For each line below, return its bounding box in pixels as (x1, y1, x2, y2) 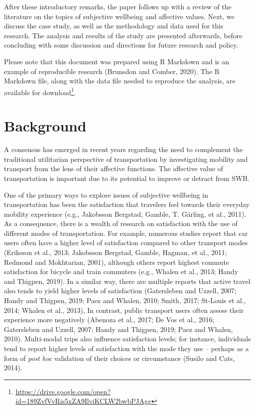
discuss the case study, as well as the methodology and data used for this (4, 21, 224, 31)
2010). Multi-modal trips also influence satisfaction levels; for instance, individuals (4, 333, 251, 344)
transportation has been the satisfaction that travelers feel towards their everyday (4, 199, 250, 209)
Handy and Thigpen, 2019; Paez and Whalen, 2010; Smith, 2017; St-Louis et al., (4, 295, 246, 306)
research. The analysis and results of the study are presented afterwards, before (4, 30, 242, 40)
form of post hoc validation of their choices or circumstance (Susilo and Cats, (4, 353, 235, 363)
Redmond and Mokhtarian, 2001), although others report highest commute (4, 256, 229, 267)
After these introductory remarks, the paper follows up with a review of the (4, 1, 231, 11)
